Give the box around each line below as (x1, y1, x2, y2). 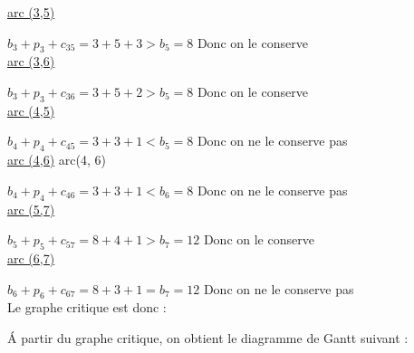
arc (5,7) (7, 199, 55, 218)
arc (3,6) (7, 52, 55, 71)
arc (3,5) (7, 3, 55, 21)
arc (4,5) (7, 100, 55, 119)
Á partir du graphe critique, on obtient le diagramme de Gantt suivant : (7, 328, 409, 347)
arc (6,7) (7, 248, 55, 267)
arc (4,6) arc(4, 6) (7, 150, 106, 169)
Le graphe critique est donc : (7, 298, 167, 317)
